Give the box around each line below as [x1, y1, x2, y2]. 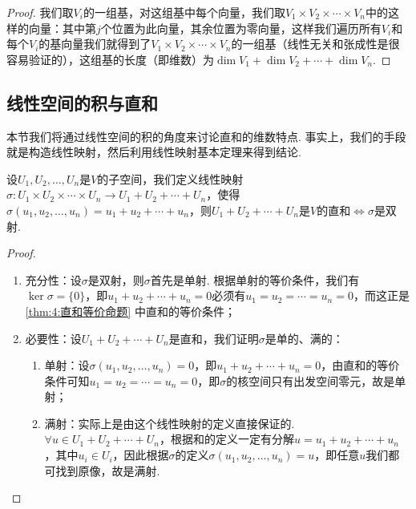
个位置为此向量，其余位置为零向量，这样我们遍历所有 [100, 19, 382, 36]
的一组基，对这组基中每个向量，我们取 [83, 4, 285, 20]
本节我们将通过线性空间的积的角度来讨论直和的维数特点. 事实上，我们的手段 [6, 127, 406, 144]
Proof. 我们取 [6, 4, 74, 20]
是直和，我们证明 [168, 329, 259, 346]
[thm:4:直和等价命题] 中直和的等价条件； [25, 302, 236, 319]
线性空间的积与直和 [6, 90, 158, 115]
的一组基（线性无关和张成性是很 [231, 35, 400, 52]
